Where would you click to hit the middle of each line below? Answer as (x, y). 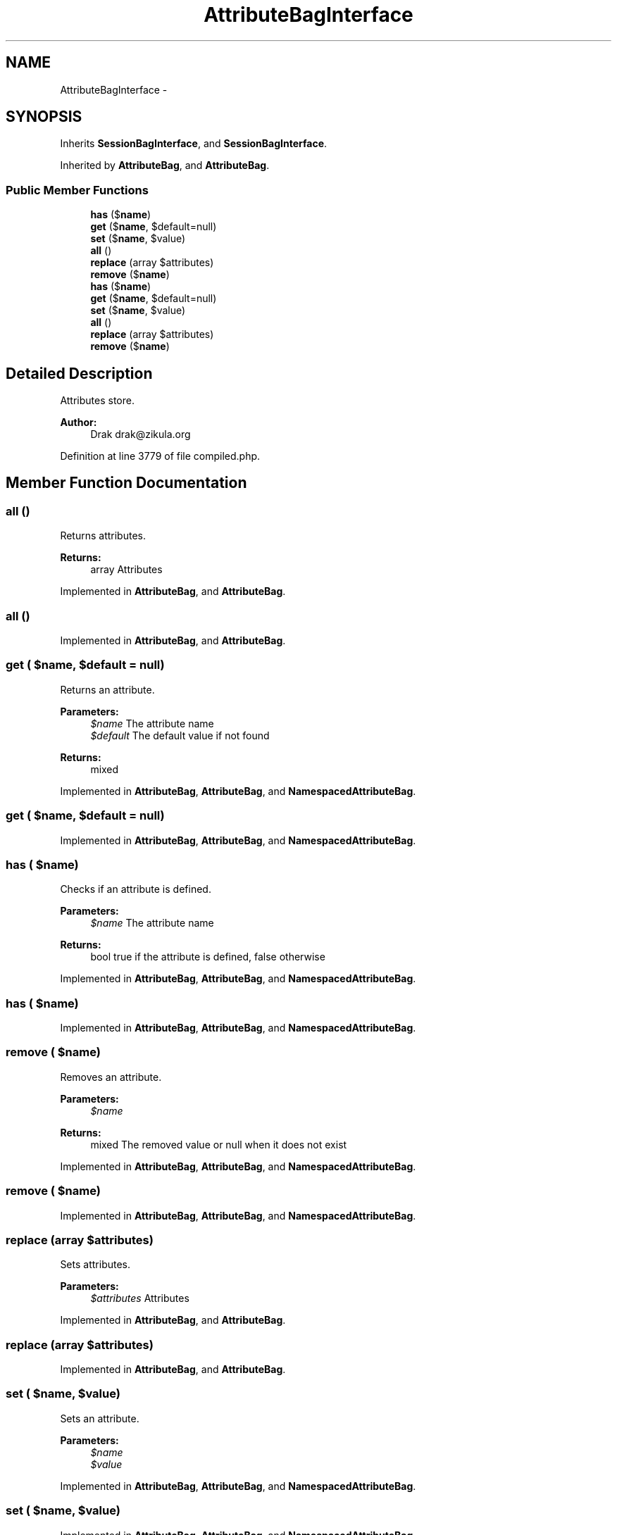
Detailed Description (79, 373)
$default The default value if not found (180, 735)
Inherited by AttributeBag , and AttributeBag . (165, 165)
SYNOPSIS (44, 117)
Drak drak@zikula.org (141, 434)
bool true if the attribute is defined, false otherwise (208, 957)
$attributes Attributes (140, 1298)
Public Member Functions (77, 190)
